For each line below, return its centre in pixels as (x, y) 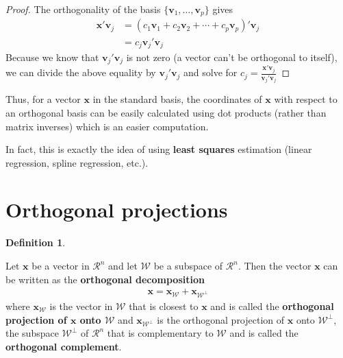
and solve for (211, 72)
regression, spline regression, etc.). (77, 162)
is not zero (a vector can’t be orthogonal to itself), (232, 57)
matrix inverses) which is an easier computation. (107, 126)
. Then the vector (275, 266)
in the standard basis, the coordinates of (177, 99)
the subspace (32, 333)
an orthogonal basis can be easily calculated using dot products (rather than (166, 112)
